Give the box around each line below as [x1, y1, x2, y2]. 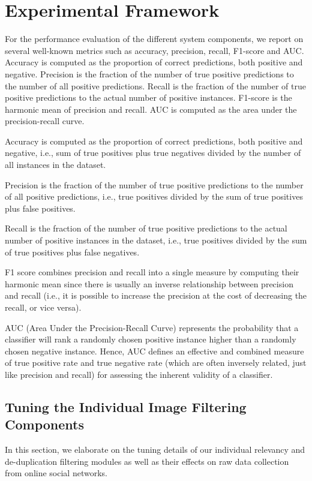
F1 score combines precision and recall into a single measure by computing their [5, 266, 299, 278]
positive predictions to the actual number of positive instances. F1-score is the [5, 91, 292, 104]
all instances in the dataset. [5, 158, 106, 171]
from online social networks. [5, 467, 107, 479]
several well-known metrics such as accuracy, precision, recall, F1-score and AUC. [5, 44, 304, 56]
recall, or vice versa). [5, 301, 82, 313]
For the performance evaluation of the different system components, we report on [5, 32, 304, 45]
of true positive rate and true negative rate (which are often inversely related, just [5, 356, 307, 369]
